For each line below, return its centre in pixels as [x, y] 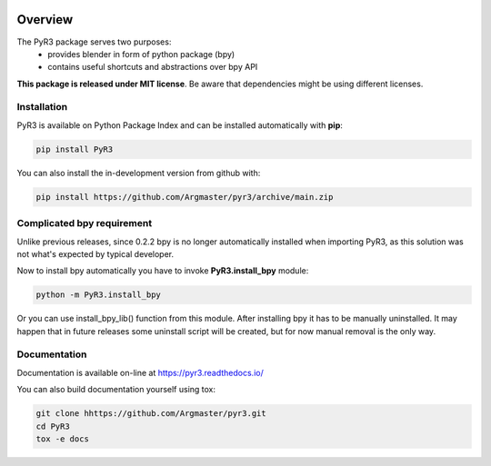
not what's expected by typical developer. [95, 253]
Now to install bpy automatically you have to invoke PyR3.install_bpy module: [163, 271]
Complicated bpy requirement [85, 223]
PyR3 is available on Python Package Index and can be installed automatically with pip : [180, 125]
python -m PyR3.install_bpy [98, 295]
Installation [42, 107]
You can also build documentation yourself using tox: [116, 390]
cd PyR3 [53, 426]
